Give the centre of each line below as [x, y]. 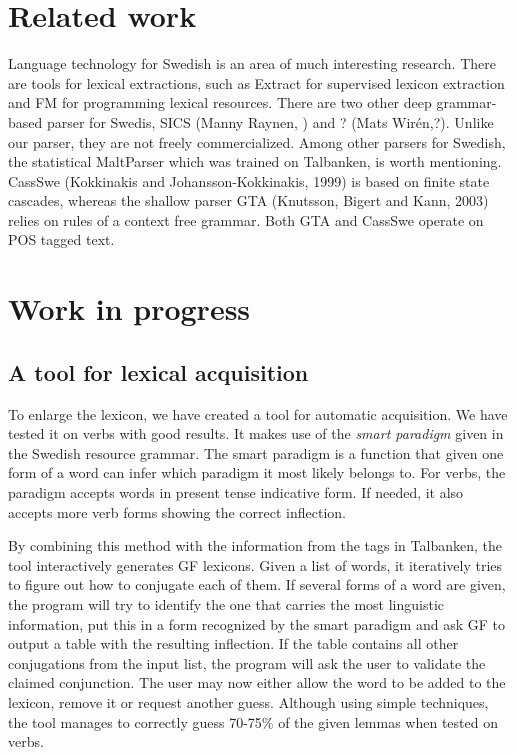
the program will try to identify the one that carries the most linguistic [226, 603]
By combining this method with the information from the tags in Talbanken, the [255, 545]
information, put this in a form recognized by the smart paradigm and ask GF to [256, 623]
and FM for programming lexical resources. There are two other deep [220, 102]
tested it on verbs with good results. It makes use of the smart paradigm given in [256, 433]
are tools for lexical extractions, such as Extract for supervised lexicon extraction [256, 82]
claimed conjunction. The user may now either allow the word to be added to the [257, 682]
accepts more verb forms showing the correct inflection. [177, 511]
